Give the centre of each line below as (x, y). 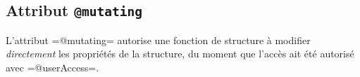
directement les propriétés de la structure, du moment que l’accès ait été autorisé (180, 54)
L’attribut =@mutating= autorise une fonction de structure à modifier (158, 40)
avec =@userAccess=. (52, 67)
